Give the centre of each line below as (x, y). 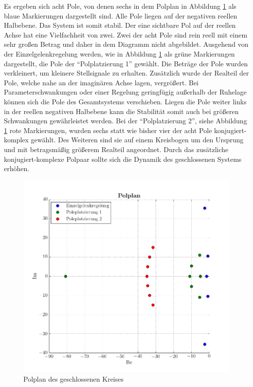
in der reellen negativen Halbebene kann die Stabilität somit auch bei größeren (121, 111)
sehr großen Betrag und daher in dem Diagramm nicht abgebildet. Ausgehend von (126, 44)
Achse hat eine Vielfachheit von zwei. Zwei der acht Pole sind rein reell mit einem (126, 34)
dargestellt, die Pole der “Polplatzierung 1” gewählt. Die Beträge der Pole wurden (126, 63)
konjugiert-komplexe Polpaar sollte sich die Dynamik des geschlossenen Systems (123, 159)
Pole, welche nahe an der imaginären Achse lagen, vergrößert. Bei (101, 82)
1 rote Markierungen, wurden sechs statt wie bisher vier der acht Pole (108, 130)
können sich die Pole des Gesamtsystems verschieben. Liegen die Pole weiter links (125, 101)
